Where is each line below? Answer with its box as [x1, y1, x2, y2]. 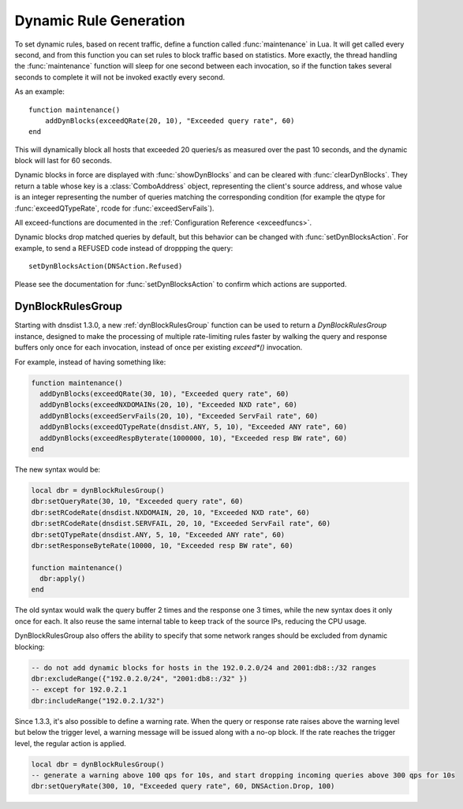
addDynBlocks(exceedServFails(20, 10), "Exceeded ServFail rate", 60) [39, 411, 319, 420]
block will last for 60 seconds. [14, 156, 112, 166]
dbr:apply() [39, 574, 86, 583]
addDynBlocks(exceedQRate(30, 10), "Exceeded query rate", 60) [39, 390, 289, 398]
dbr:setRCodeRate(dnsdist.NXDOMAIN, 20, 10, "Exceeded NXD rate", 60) [31, 508, 311, 516]
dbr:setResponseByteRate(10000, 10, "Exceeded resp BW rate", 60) [31, 541, 293, 550]
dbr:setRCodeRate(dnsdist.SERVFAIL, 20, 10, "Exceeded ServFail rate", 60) [31, 519, 331, 528]
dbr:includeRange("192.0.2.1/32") [31, 696, 165, 705]
